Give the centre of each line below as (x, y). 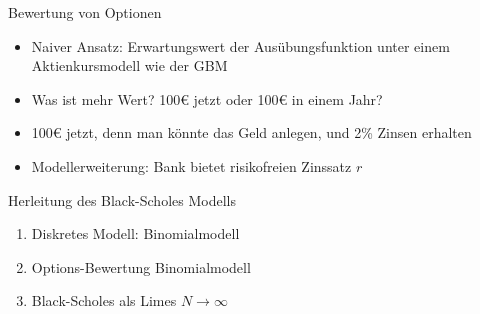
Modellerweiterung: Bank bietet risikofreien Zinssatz (191, 165)
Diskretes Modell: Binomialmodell (135, 233)
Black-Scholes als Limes (104, 300)
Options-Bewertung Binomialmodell (141, 266)
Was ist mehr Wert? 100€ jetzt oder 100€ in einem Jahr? (207, 98)
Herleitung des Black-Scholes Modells (122, 199)
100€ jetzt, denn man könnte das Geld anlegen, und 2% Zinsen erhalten (251, 132)
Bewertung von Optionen (85, 12)
